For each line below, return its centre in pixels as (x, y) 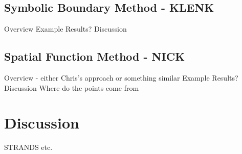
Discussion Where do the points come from (72, 87)
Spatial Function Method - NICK (95, 56)
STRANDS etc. (28, 147)
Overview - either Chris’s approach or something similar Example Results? (121, 78)
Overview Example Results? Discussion (65, 29)
